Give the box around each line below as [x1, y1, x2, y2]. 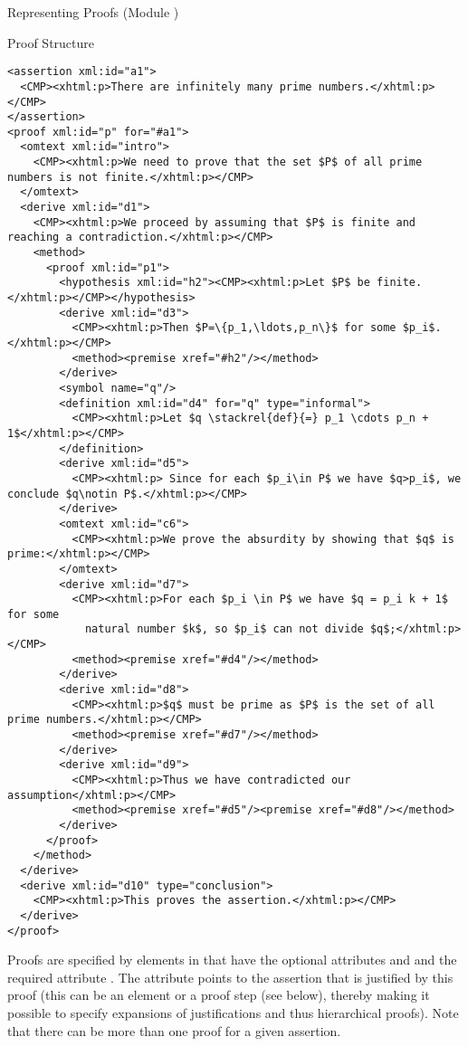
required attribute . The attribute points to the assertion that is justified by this [7, 967, 454, 986]
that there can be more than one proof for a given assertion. [7, 1021, 341, 1040]
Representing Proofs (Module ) [7, 3, 179, 21]
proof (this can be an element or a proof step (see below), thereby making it [7, 985, 430, 1004]
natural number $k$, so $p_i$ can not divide [84, 623, 364, 636]
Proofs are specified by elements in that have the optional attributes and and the [7, 950, 457, 969]
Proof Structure [7, 33, 95, 52]
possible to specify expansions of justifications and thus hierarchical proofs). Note [7, 1003, 459, 1022]
